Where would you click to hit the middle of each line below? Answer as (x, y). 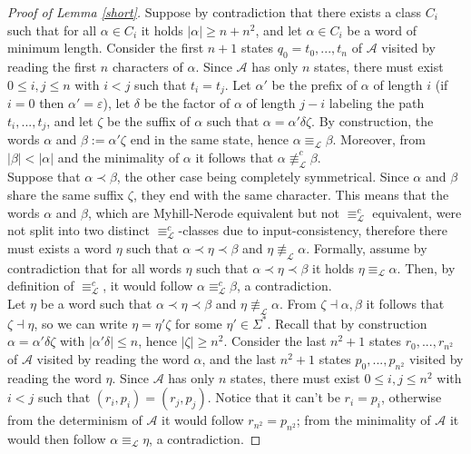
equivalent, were (417, 212)
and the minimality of (118, 157)
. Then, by (426, 267)
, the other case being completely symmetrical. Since (263, 177)
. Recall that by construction (347, 323)
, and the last (239, 358)
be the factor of (187, 103)
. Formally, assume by (367, 247)
